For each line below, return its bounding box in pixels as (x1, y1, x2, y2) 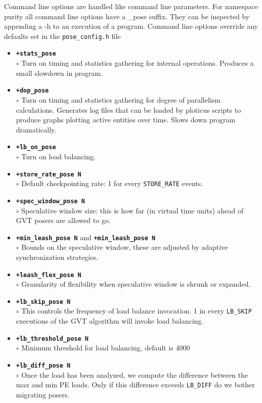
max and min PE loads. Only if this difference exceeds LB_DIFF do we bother (16, 379, 255, 390)
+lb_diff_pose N (16, 362, 71, 369)
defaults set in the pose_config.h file (4, 30, 121, 41)
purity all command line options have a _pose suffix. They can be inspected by (4, 11, 250, 21)
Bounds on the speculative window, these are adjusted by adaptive (21, 242, 228, 252)
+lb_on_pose (16, 144, 56, 151)
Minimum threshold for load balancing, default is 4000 (21, 342, 190, 353)
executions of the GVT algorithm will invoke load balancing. (16, 316, 204, 326)
